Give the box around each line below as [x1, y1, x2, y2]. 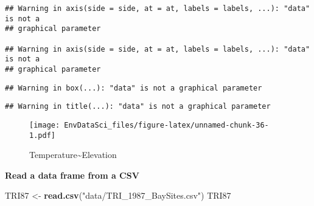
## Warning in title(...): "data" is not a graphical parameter [5, 102, 271, 111]
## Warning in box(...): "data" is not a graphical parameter [5, 83, 262, 92]
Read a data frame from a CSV [5, 168, 139, 181]
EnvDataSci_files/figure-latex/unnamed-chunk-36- [64, 120, 269, 129]
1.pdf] [29, 131, 55, 140]
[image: [29, 120, 60, 129]
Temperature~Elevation [29, 148, 117, 161]
